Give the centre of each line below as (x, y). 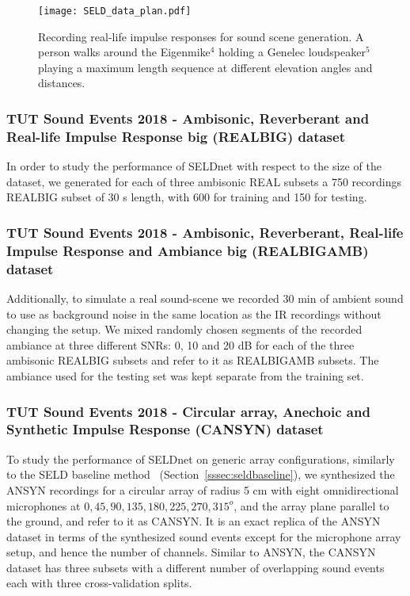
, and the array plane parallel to (311, 505)
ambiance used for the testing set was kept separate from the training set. (185, 375)
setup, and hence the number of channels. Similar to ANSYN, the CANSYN (191, 552)
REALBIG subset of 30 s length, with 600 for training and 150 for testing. (187, 197)
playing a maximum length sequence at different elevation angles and (205, 67)
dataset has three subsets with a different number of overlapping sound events (196, 567)
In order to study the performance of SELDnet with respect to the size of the (194, 166)
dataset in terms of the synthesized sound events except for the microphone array (204, 536)
